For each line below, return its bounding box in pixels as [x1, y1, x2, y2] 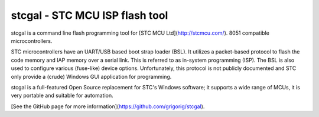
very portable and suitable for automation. [11, 92, 113, 99]
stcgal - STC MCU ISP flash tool [11, 9, 168, 22]
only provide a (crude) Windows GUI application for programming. [11, 73, 172, 80]
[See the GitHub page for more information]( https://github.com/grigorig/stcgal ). [11, 103, 205, 110]
